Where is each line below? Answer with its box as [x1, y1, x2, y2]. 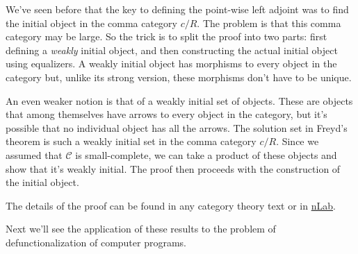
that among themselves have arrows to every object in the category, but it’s [6, 107, 327, 121]
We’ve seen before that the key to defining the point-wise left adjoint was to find [6, 2, 349, 16]
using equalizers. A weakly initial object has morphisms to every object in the [6, 56, 337, 71]
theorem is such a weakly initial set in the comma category [6, 134, 257, 149]
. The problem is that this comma [197, 15, 341, 30]
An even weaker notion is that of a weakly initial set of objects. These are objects [6, 93, 353, 108]
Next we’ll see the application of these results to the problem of [6, 221, 276, 236]
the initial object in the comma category [6, 15, 177, 30]
